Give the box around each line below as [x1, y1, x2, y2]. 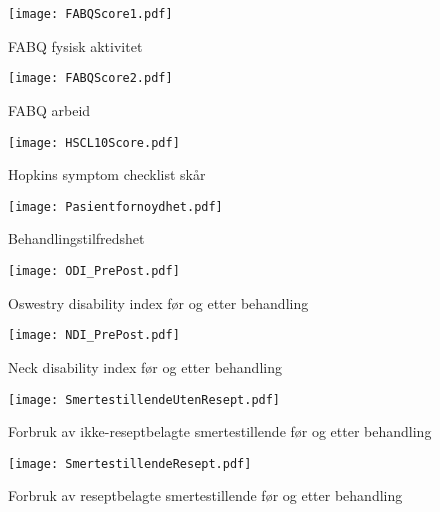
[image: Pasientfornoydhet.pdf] [8, 199, 223, 214]
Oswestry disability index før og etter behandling [8, 292, 309, 313]
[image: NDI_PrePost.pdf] [8, 328, 180, 343]
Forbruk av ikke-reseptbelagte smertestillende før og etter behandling [8, 421, 432, 442]
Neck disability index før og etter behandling [8, 356, 282, 377]
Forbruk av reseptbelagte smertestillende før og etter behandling [8, 485, 403, 506]
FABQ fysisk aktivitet [8, 35, 143, 56]
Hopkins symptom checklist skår [8, 164, 206, 185]
